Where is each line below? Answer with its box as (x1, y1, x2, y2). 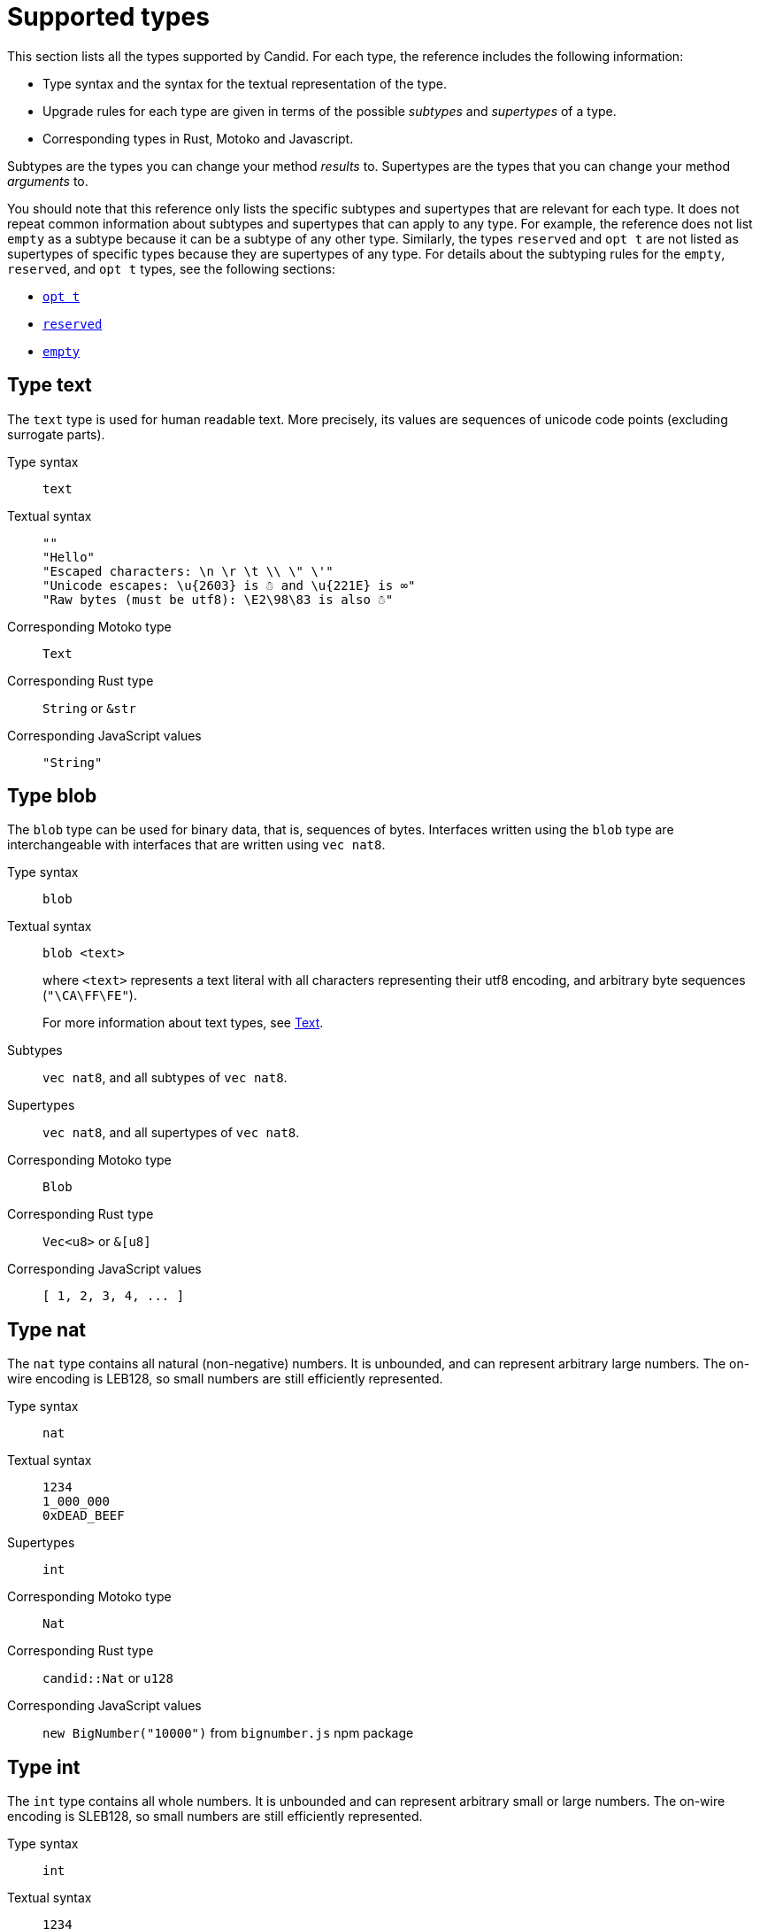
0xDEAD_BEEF (42, 1508, 125, 1523)
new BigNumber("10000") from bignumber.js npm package (42, 1725, 414, 1741)
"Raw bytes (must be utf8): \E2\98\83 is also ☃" (42, 592, 394, 607)
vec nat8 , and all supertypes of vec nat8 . (42, 1125, 300, 1141)
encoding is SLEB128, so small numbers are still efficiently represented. (7, 1809, 423, 1824)
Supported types (7, 2, 210, 32)
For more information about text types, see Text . (42, 1015, 324, 1031)
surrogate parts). (7, 426, 105, 442)
